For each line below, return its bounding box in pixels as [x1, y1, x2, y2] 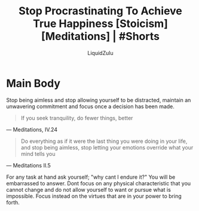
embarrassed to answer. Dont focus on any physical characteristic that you [6, 179, 191, 186]
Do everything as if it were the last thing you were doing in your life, [20, 137, 188, 145]
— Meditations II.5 [6, 161, 51, 169]
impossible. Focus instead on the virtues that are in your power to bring [6, 192, 182, 200]
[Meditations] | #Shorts [41, 30, 160, 43]
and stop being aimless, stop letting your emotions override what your [20, 143, 194, 151]
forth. [6, 198, 20, 206]
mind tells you [20, 150, 56, 157]
